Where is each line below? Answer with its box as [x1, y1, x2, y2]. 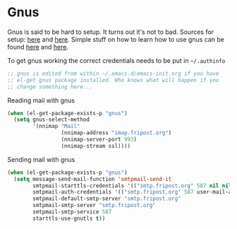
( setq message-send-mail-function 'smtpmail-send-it [13, 175, 172, 182]
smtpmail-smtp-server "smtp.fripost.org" [32, 202, 157, 209]
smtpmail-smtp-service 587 [32, 209, 112, 216]
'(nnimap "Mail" [32, 123, 80, 130]
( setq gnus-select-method [13, 116, 90, 124]
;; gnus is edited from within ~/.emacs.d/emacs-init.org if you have [7, 70, 219, 77]
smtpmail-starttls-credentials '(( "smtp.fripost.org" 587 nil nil [32, 182, 232, 189]
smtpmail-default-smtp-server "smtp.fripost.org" [32, 195, 181, 202]
